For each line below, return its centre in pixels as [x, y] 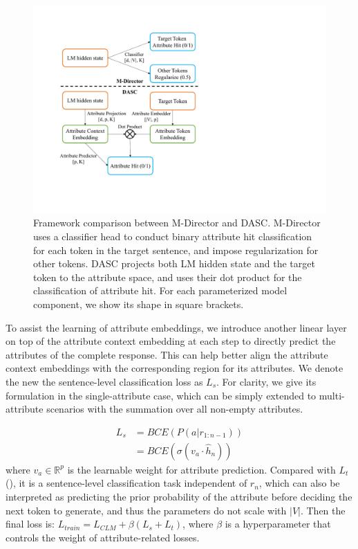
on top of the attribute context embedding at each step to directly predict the [171, 341]
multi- [332, 395]
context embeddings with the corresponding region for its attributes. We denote [175, 368]
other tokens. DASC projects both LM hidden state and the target [174, 263]
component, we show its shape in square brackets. [139, 304]
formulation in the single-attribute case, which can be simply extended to [161, 395]
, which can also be [299, 483]
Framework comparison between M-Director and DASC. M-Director [177, 223]
